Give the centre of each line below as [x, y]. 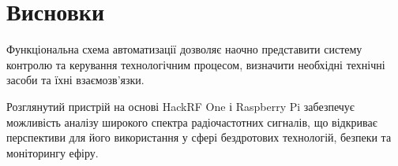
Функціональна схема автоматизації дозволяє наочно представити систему [184, 49]
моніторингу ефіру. [53, 152]
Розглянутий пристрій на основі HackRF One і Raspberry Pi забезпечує [180, 106]
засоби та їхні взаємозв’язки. [75, 80]
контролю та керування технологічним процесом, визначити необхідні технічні [196, 64]
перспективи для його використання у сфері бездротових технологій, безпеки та [199, 137]
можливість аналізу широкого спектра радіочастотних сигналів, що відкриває [192, 122]
